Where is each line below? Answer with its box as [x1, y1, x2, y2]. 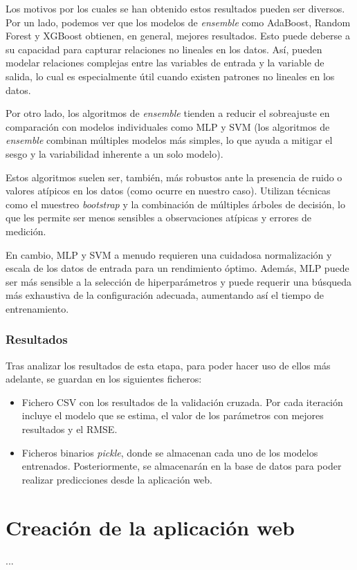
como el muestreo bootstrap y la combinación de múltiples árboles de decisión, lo [6, 196, 345, 211]
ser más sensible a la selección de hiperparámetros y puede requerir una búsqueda [6, 274, 352, 288]
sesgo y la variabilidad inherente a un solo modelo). [6, 146, 223, 160]
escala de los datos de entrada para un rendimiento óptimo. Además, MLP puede [6, 261, 349, 275]
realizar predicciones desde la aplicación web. [21, 472, 212, 486]
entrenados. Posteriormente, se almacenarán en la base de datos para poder [21, 459, 342, 473]
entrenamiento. [6, 301, 69, 315]
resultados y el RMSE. [21, 422, 118, 436]
